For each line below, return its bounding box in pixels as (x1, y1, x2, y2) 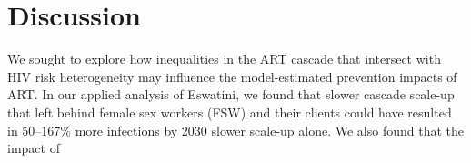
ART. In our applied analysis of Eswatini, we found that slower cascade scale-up (7, 85, 455, 104)
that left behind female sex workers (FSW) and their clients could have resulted (7, 102, 452, 121)
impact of (7, 138, 60, 158)
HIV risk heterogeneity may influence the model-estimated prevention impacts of (7, 66, 457, 86)
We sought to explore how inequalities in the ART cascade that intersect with (7, 49, 441, 68)
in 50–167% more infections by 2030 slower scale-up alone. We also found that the (7, 120, 465, 139)
